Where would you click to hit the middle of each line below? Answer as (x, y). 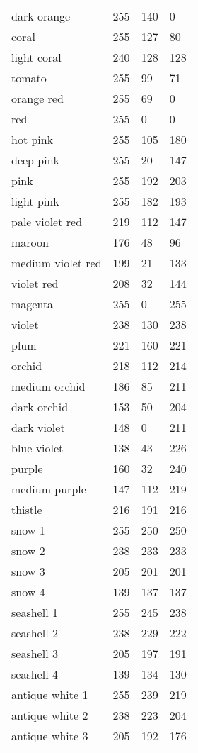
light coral (36, 57)
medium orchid (48, 386)
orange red (37, 98)
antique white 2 (50, 715)
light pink (35, 201)
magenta (33, 304)
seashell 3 (35, 653)
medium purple (49, 489)
